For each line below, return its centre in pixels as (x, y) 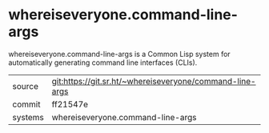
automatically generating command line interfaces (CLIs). (103, 62)
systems (28, 117)
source (25, 86)
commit (26, 104)
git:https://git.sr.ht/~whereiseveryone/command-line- (154, 81)
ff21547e (70, 104)
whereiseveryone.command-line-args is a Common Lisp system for (119, 54)
